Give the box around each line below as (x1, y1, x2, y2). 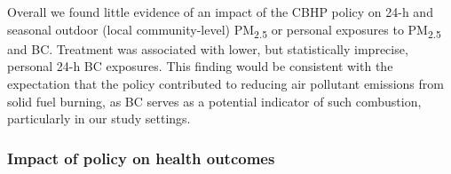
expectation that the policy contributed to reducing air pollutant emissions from (7, 74, 444, 92)
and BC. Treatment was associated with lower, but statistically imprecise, (7, 39, 408, 58)
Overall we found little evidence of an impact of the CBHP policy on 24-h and (7, 3, 433, 20)
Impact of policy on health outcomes (7, 146, 275, 169)
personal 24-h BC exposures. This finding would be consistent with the (7, 57, 393, 75)
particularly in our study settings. (7, 109, 191, 128)
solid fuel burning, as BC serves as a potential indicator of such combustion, (7, 91, 422, 110)
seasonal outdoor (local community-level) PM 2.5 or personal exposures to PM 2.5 (7, 20, 441, 41)
